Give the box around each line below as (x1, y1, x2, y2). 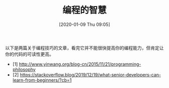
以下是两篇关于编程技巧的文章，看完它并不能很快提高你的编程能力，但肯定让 (5, 44, 164, 50)
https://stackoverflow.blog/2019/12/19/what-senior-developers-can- (20, 71, 161, 77)
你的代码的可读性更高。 (5, 51, 54, 57)
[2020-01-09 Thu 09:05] (58, 21, 111, 27)
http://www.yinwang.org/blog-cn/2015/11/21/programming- (19, 61, 141, 67)
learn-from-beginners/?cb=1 (12, 77, 72, 83)
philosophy (12, 66, 36, 72)
